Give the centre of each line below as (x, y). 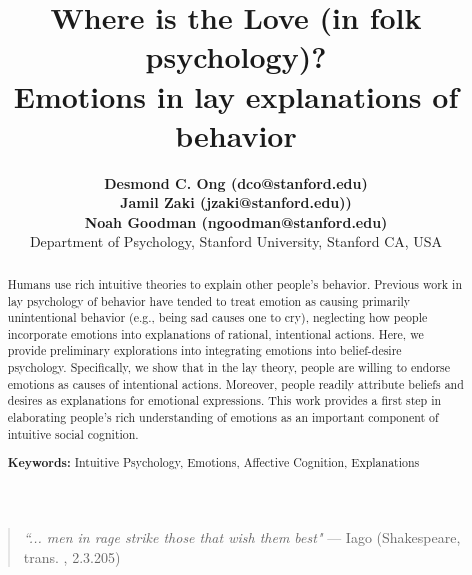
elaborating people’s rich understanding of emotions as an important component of (223, 417)
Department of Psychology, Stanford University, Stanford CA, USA (236, 241)
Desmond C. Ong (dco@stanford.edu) (236, 182)
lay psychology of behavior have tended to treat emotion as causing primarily (209, 300)
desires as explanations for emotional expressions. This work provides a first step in (224, 400)
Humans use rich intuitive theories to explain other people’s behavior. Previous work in (235, 283)
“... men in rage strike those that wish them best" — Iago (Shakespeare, (242, 536)
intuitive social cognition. (73, 433)
